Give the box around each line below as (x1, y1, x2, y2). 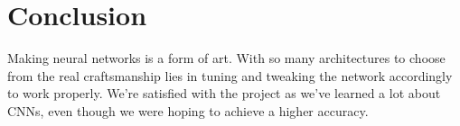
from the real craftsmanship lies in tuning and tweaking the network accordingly (7, 66, 453, 85)
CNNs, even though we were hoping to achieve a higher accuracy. (7, 101, 369, 120)
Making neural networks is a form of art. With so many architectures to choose (7, 49, 446, 67)
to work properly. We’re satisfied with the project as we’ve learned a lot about (7, 84, 441, 103)
